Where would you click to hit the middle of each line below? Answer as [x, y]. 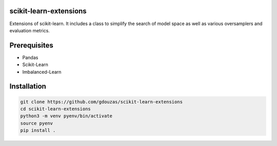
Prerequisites [31, 45]
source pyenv [37, 123]
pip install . [38, 130]
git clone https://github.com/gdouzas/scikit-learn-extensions [102, 102]
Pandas [30, 57]
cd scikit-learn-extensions [55, 109]
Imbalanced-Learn [42, 72]
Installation [28, 86]
